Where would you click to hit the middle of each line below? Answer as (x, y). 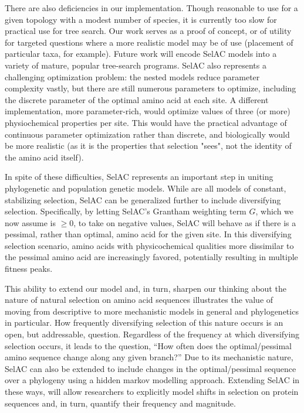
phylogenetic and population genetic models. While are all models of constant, (146, 188)
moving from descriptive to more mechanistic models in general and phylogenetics (152, 311)
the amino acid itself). (44, 157)
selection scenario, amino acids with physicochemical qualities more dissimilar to (149, 245)
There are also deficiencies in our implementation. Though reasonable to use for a (151, 8)
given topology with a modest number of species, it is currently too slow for (141, 19)
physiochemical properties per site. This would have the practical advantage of (146, 122)
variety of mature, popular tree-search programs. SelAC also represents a (136, 65)
